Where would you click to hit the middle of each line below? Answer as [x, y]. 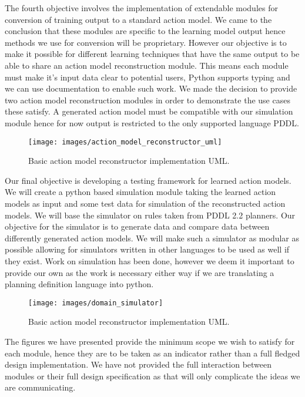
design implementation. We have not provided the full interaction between [138, 364]
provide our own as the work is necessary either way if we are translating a [140, 272]
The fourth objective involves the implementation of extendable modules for [141, 8]
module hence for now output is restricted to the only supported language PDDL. [152, 122]
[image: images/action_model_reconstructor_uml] [125, 142]
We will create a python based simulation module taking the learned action [140, 192]
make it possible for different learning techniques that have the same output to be [152, 54]
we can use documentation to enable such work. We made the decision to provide [151, 88]
